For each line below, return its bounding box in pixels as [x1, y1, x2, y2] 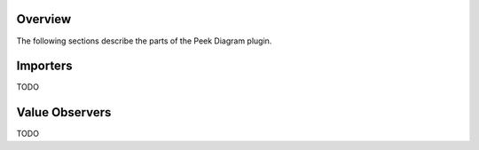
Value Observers [16, 105, 112, 120]
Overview [16, 12, 72, 27]
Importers [16, 59, 73, 74]
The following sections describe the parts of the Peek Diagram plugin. [16, 36, 272, 46]
